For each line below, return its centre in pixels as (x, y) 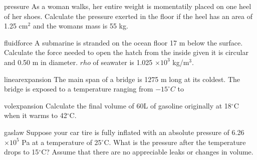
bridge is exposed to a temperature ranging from (79, 89)
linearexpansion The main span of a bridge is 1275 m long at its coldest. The (122, 79)
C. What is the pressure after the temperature (175, 142)
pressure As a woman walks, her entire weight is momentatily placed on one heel (128, 6)
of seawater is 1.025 (123, 62)
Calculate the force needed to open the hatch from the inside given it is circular (126, 52)
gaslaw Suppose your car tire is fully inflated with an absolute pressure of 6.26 (124, 132)
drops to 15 (22, 152)
